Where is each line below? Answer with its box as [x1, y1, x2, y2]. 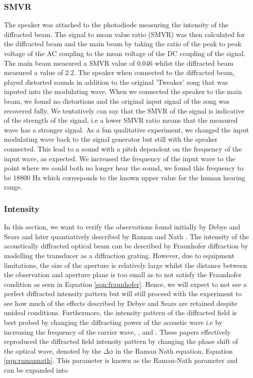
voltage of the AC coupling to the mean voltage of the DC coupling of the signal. [4, 48, 246, 58]
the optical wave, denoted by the [4, 345, 101, 356]
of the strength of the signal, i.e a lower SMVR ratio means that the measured [4, 115, 238, 125]
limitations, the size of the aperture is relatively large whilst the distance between [4, 260, 247, 270]
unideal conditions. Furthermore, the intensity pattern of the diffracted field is [4, 307, 237, 318]
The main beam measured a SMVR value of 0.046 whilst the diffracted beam [4, 57, 234, 68]
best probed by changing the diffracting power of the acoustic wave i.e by [4, 317, 223, 327]
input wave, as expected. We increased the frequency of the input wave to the [4, 153, 235, 163]
